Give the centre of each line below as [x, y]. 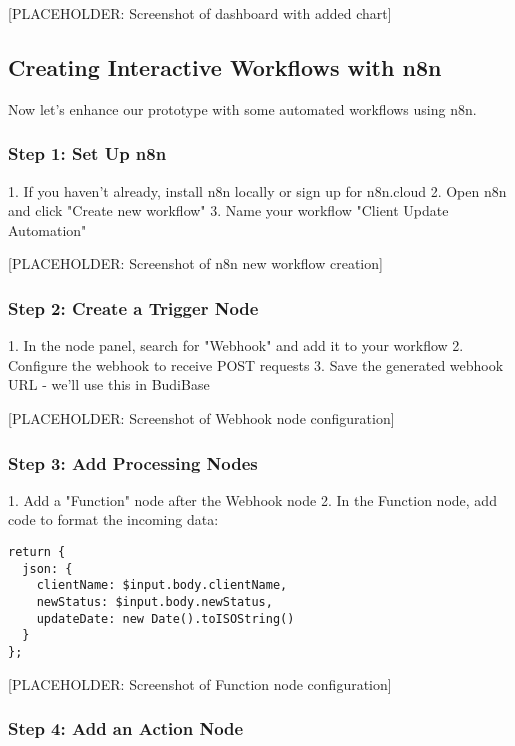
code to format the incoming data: [113, 519]
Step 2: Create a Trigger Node [133, 307]
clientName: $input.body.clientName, [162, 585]
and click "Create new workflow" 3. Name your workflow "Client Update [228, 210]
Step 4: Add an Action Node [126, 728]
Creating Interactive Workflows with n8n [225, 66]
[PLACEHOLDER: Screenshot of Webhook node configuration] [201, 417]
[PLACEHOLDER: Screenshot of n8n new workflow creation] [195, 263]
